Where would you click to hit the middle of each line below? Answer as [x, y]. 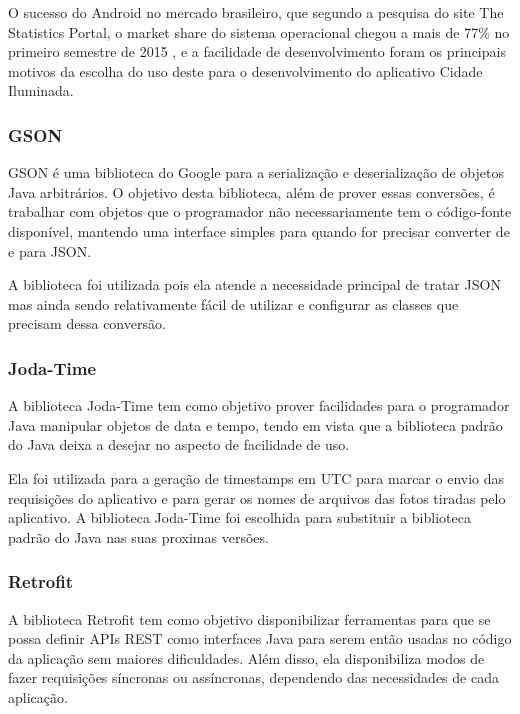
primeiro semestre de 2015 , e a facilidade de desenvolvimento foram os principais [257, 51]
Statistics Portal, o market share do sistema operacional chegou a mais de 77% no [259, 31]
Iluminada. [41, 90]
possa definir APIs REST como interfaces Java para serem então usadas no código [260, 638]
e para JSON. [50, 250]
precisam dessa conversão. [87, 323]
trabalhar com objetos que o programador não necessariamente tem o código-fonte [260, 211]
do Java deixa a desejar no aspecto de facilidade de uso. [179, 444]
